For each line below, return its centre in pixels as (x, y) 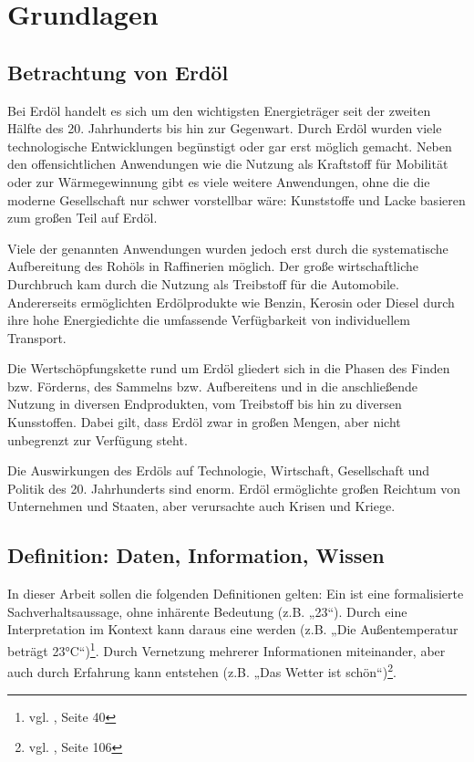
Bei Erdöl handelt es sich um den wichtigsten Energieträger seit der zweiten (219, 110)
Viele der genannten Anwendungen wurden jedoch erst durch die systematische (228, 248)
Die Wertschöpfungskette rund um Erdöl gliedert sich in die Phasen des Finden (229, 368)
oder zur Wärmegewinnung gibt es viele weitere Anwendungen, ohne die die (219, 181)
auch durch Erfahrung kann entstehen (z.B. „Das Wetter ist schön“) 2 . (202, 670)
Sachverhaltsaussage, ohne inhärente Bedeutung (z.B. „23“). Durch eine (207, 611)
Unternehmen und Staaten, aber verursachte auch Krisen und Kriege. (201, 506)
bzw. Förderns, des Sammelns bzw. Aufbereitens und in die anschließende (212, 386)
